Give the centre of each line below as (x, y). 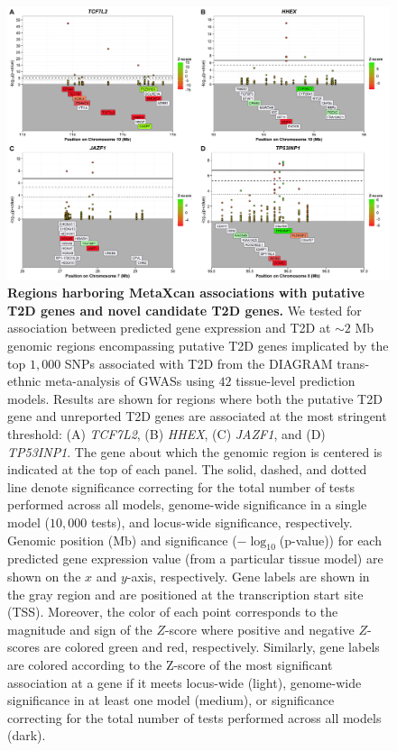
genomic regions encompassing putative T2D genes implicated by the (198, 346)
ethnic (24, 381)
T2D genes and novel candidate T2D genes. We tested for (185, 310)
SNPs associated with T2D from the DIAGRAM (198, 363)
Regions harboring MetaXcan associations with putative (186, 293)
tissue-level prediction (295, 381)
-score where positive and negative (259, 629)
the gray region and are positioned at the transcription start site (185, 594)
